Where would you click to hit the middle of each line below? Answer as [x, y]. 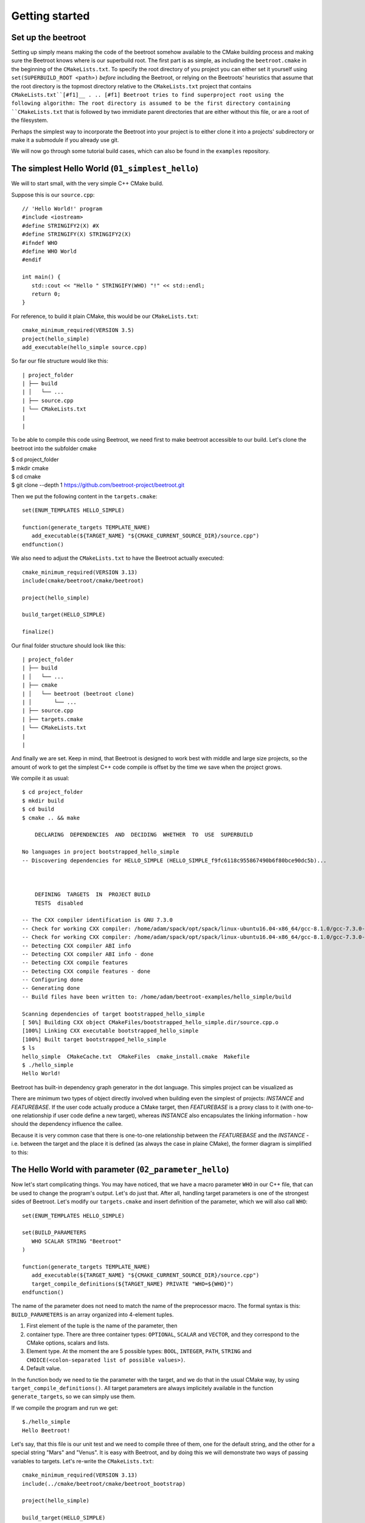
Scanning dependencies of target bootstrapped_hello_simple [113, 1014]
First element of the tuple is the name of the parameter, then [102, 1326]
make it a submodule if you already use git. [65, 140]
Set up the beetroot [49, 37]
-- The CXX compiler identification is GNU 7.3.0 [98, 920]
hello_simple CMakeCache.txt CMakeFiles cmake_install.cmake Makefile [136, 1056]
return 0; [46, 294]
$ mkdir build [43, 800]
